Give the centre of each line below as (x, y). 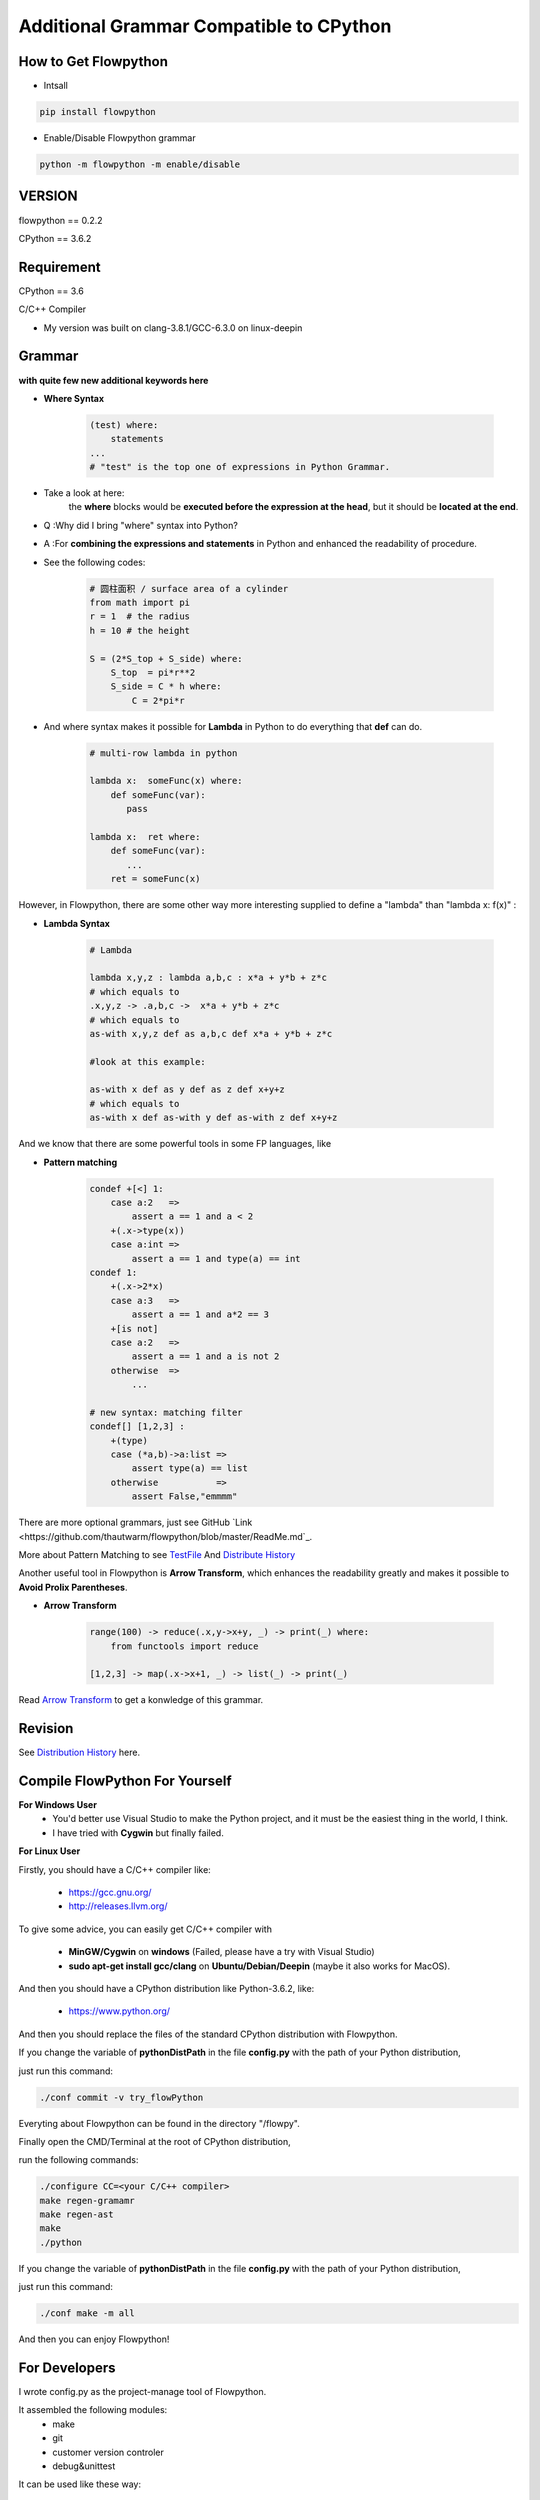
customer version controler (108, 2452)
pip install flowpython (98, 112)
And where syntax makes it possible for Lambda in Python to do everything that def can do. (233, 726)
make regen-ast (76, 2214)
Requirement (60, 266)
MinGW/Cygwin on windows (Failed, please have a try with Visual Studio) (221, 1952)
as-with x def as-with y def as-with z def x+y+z (213, 1118)
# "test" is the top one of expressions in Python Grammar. (240, 467)
